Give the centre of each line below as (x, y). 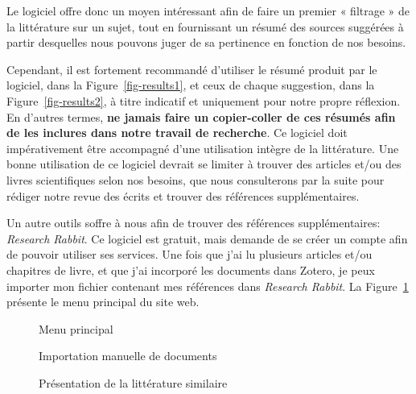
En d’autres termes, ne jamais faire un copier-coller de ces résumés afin (201, 116)
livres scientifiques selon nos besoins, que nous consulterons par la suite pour (196, 179)
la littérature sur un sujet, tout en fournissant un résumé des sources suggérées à (205, 26)
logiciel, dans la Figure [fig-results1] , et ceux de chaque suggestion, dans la (191, 85)
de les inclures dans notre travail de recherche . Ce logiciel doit (177, 133)
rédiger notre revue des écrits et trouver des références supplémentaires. (183, 195)
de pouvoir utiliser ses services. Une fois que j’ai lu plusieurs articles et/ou (189, 254)
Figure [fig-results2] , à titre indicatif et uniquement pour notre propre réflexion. (204, 100)
